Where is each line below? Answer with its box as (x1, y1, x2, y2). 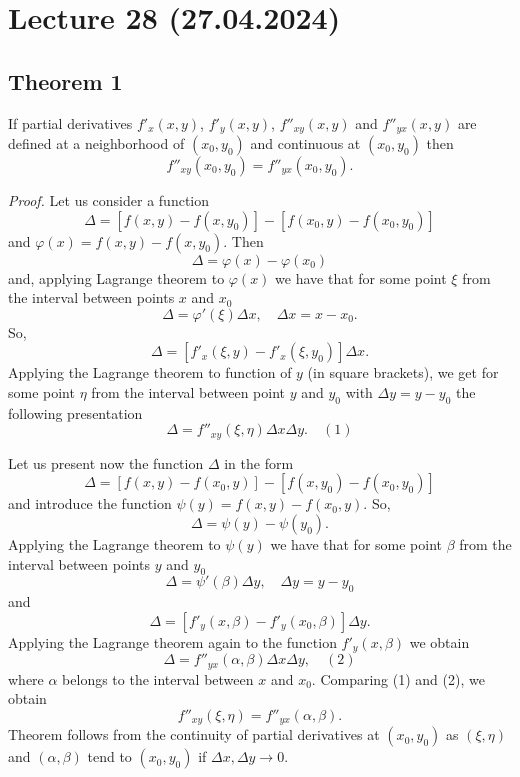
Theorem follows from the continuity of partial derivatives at (8, 724, 380, 745)
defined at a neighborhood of (8, 133, 185, 154)
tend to (87, 746, 132, 767)
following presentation (8, 402, 143, 423)
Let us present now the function (8, 452, 204, 473)
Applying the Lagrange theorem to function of (8, 362, 292, 383)
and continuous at (250, 133, 361, 154)
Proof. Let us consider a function (8, 190, 209, 211)
